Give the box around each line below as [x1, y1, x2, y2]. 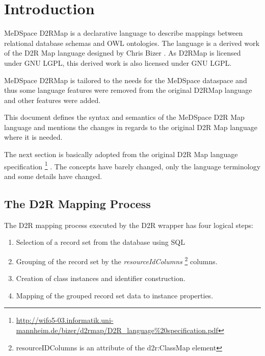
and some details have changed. [4, 170, 102, 181]
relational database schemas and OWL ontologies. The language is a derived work [4, 37, 259, 48]
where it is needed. [4, 132, 63, 142]
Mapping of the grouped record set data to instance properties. [16, 290, 214, 300]
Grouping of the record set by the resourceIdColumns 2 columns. [16, 254, 218, 266]
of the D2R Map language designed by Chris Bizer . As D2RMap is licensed [4, 47, 241, 58]
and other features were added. [4, 94, 101, 105]
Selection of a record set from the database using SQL [16, 237, 185, 247]
